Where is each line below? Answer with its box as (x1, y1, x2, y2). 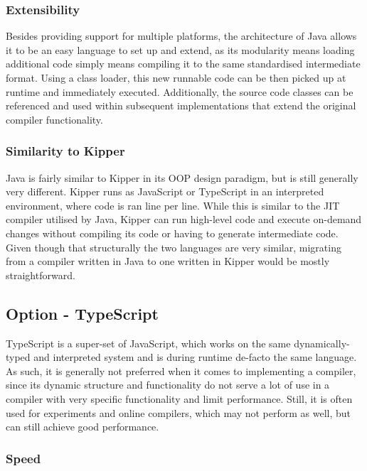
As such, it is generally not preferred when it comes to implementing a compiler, (6, 363, 356, 378)
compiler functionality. (6, 112, 103, 126)
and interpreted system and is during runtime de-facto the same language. (33, 350, 357, 364)
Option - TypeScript (6, 302, 159, 324)
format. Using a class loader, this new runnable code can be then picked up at (6, 70, 346, 85)
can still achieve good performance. (6, 419, 159, 434)
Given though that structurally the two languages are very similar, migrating (6, 239, 341, 254)
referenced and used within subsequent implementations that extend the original (6, 98, 356, 113)
